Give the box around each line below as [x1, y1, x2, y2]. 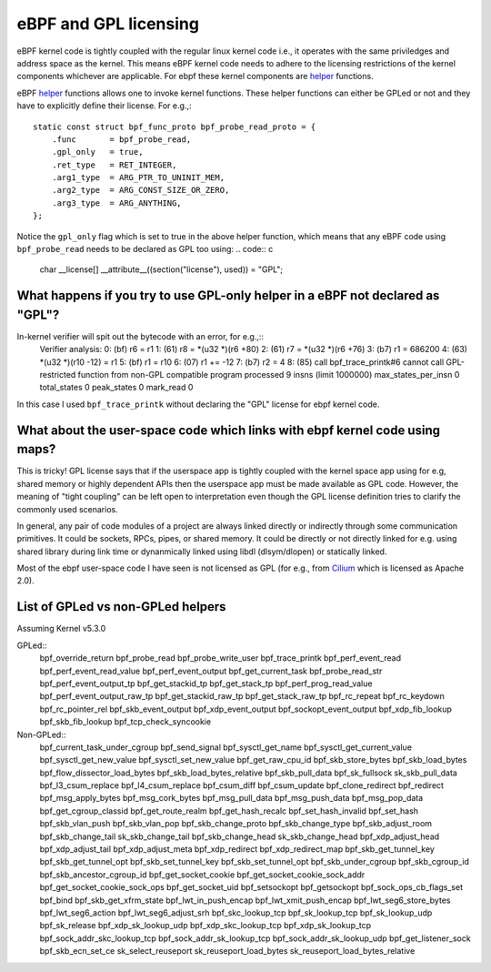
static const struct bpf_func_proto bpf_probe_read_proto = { [33, 121, 316, 132]
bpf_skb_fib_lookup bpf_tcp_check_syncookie [39, 716, 212, 727]
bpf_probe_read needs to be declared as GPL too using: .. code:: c [16, 244, 274, 255]
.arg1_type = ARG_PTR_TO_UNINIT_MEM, [51, 173, 225, 183]
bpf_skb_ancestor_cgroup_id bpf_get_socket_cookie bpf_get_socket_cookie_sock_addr [39, 869, 366, 880]
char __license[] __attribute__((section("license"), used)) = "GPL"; [39, 264, 284, 275]
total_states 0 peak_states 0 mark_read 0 [39, 382, 194, 393]
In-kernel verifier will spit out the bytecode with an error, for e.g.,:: [16, 330, 264, 341]
